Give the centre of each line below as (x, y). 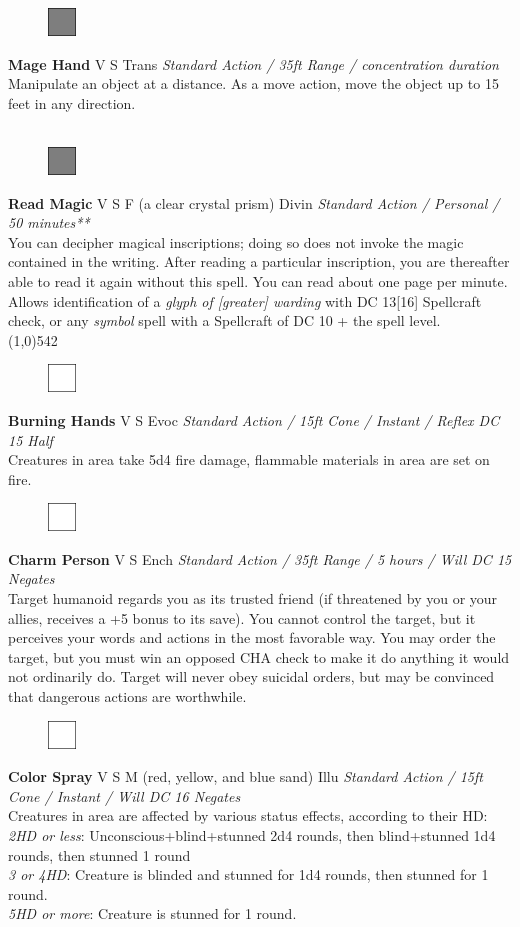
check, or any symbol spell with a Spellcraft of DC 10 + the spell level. (224, 320)
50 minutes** (49, 222)
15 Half (30, 439)
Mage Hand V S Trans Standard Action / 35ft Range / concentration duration (253, 63)
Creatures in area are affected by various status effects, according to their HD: (248, 815)
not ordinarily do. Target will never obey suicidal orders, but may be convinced (251, 676)
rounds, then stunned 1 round (99, 854)
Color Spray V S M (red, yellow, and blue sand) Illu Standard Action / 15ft (245, 776)
